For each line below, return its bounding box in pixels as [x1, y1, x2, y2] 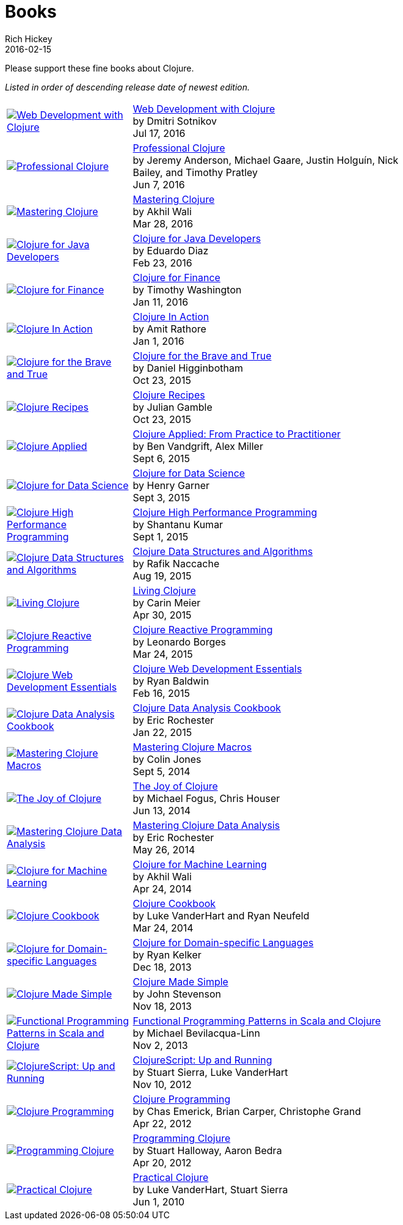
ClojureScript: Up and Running [133, 1053, 272, 1066]
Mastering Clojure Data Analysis [133, 819, 280, 831]
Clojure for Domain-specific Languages [133, 936, 314, 949]
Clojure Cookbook [133, 897, 216, 910]
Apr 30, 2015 [133, 608, 192, 621]
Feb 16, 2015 [133, 686, 190, 699]
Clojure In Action [133, 310, 209, 323]
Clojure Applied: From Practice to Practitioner [133, 427, 341, 440]
